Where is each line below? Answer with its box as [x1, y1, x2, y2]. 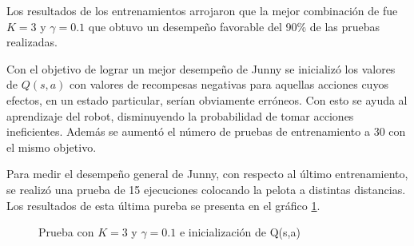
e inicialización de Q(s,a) [179, 224, 301, 240]
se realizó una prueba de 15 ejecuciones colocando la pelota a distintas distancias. [6, 181, 406, 197]
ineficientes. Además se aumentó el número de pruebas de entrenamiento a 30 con [6, 123, 406, 140]
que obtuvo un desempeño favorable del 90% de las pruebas [88, 18, 380, 34]
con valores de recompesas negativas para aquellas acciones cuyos [70, 76, 388, 93]
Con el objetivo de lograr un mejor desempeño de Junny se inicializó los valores [6, 60, 396, 77]
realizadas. [6, 34, 58, 50]
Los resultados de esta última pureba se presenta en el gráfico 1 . [6, 196, 320, 213]
